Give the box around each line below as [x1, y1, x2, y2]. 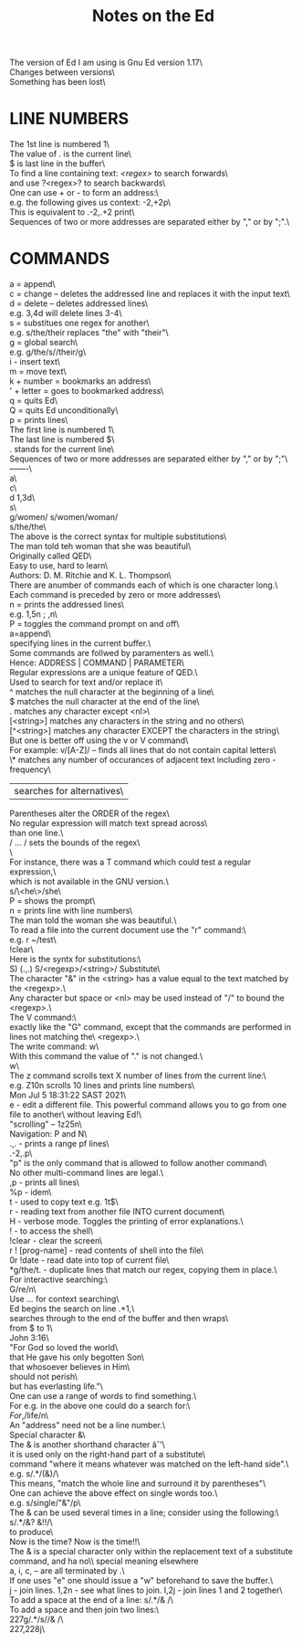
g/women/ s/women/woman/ [9, 512, 119, 523]
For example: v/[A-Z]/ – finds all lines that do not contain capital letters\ [9, 745, 276, 756]
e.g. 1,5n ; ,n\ [9, 609, 57, 620]
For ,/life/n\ [9, 1410, 48, 1421]
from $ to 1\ [9, 1322, 53, 1334]
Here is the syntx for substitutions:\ [9, 954, 141, 965]
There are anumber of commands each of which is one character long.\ [9, 579, 278, 590]
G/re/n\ [9, 1284, 36, 1295]
